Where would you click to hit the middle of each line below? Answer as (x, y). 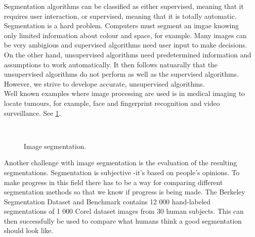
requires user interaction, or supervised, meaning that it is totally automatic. (120, 16)
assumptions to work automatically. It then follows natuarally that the (111, 64)
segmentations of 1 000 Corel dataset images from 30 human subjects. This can (124, 211)
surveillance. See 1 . (33, 113)
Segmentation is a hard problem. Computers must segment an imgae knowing (122, 25)
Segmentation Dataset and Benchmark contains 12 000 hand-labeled (107, 201)
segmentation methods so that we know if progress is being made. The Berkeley (125, 192)
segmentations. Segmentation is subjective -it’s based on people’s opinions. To (122, 172)
